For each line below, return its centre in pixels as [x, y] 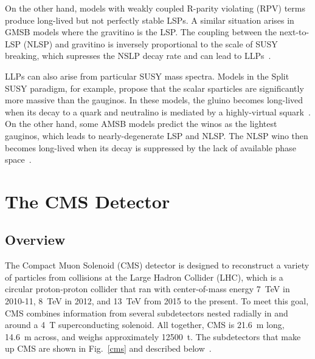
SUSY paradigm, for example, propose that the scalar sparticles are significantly [154, 88]
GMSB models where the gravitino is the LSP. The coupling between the [141, 32]
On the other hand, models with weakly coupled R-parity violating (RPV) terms [155, 8]
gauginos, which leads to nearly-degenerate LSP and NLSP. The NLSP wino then [157, 135]
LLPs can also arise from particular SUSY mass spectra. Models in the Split [147, 76]
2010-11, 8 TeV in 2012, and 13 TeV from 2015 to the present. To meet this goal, [157, 301]
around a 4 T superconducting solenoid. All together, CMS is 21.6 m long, [145, 325]
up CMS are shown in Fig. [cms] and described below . [108, 348]
